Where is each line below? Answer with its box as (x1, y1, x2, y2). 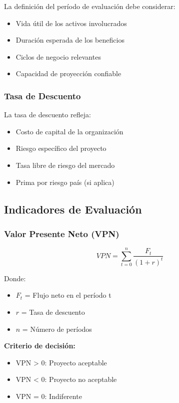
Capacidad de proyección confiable (15, 68, 121, 79)
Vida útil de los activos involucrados (15, 18, 127, 28)
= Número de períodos (22, 323, 92, 334)
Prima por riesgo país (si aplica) (15, 176, 114, 187)
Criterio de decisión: (4, 340, 75, 351)
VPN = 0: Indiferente (15, 391, 82, 401)
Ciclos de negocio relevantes (15, 51, 101, 62)
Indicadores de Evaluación (4, 201, 142, 217)
